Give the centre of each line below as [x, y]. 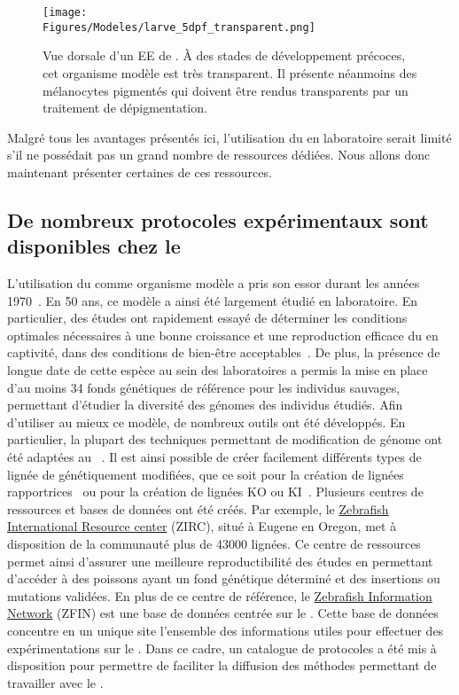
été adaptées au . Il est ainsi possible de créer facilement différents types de [214, 457]
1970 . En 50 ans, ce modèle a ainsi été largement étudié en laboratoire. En [213, 300]
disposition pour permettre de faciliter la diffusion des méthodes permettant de [222, 665]
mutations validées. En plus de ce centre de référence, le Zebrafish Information [220, 595]
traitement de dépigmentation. [125, 108]
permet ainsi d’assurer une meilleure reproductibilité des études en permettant [220, 561]
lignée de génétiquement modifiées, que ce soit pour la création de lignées [206, 474]
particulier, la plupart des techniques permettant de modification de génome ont [225, 439]
